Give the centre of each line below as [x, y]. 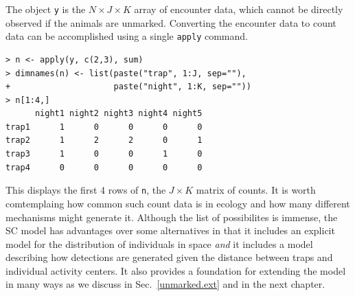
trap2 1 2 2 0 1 [104, 140]
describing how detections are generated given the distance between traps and [169, 257]
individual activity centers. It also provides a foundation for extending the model [176, 270]
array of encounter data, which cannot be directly [239, 9]
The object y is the [46, 9]
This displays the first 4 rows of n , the [86, 190]
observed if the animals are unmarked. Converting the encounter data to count [171, 22]
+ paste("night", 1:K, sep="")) [128, 87]
